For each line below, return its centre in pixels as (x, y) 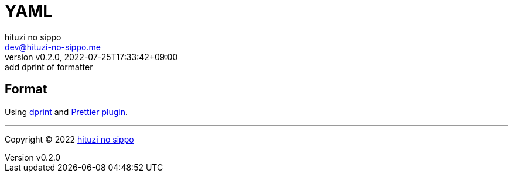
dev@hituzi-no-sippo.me (53, 47)
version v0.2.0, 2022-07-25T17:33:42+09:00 (91, 57)
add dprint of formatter (49, 67)
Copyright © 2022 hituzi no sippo (69, 139)
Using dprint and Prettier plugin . (66, 112)
